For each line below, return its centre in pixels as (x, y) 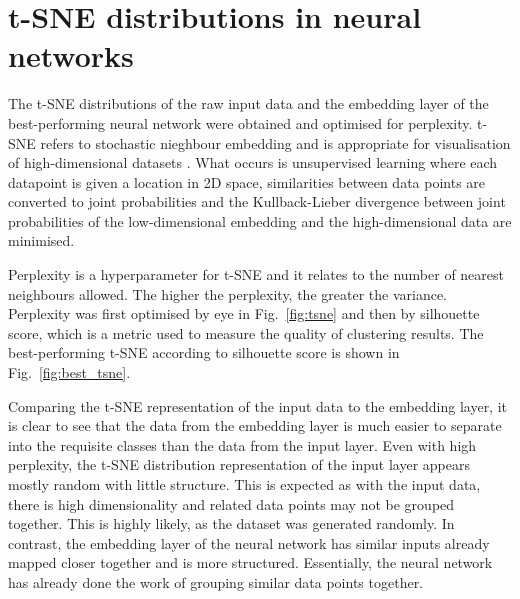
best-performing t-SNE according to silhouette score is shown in (204, 352)
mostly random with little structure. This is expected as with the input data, (244, 484)
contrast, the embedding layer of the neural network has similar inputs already (249, 542)
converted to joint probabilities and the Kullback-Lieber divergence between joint (257, 201)
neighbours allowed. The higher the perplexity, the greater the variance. (227, 293)
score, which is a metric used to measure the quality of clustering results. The (246, 332)
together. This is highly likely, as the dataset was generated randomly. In (231, 523)
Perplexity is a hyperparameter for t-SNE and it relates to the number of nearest (256, 274)
